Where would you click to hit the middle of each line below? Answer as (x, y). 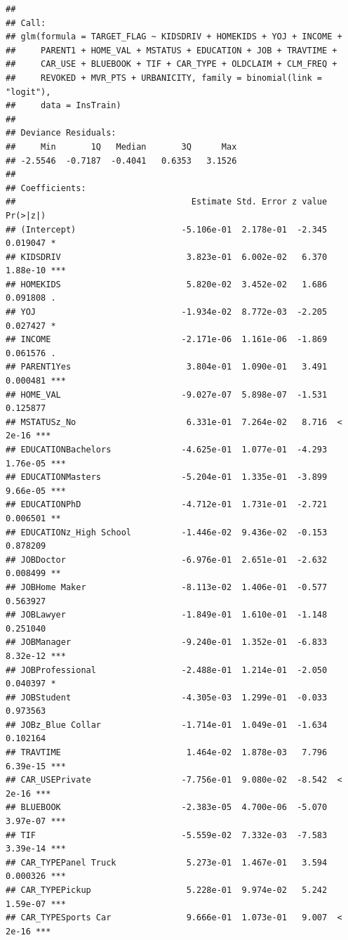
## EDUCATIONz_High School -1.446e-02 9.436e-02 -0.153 (167, 532)
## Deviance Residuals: (61, 133)
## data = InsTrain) (63, 106)
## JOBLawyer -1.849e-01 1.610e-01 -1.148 (167, 615)
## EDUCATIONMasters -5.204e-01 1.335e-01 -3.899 (167, 477)
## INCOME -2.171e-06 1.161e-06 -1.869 (167, 340)
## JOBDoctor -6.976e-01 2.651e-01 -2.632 (167, 560)
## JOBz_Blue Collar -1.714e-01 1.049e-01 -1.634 (167, 725)
